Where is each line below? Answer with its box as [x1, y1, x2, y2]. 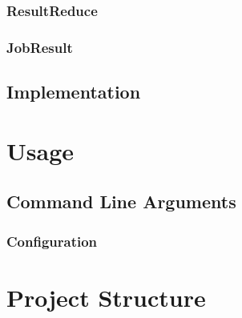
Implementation [6, 79, 141, 104]
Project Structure [6, 280, 206, 313]
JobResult [6, 37, 73, 57]
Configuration [6, 231, 98, 251]
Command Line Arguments [6, 189, 236, 214]
